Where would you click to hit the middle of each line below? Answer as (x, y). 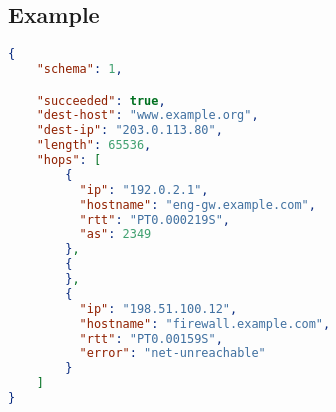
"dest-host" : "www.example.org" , (147, 115)
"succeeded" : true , (101, 100)
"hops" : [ (69, 160)
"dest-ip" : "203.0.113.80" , (129, 130)
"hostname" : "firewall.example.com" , (205, 323)
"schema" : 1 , (79, 69)
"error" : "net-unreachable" (172, 353)
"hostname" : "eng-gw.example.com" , (197, 204)
